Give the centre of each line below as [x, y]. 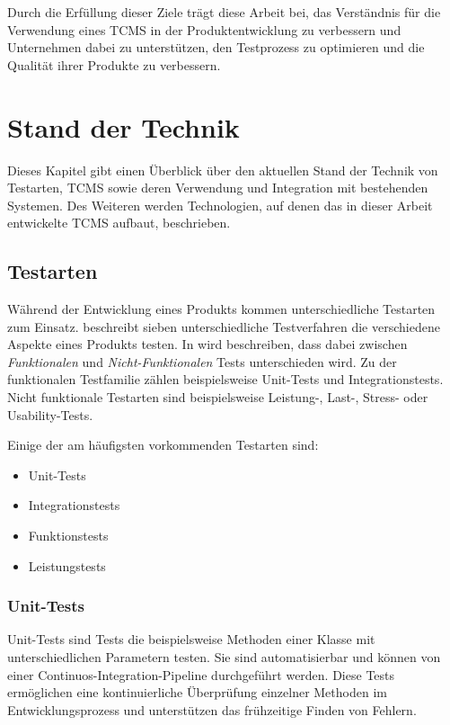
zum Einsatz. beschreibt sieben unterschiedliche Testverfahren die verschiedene [224, 326]
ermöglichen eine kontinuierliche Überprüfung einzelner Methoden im [197, 692]
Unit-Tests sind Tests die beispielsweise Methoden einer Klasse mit [191, 639]
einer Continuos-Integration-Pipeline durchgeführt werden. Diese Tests [201, 674]
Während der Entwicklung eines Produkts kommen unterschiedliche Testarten [221, 309]
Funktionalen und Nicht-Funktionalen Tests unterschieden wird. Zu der [202, 361]
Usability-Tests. [50, 414]
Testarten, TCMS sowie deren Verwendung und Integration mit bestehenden [218, 188]
